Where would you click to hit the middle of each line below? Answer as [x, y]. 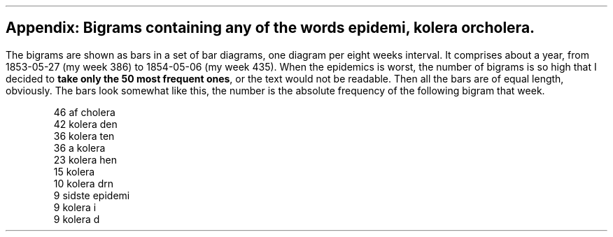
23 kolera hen [85, 159]
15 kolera [74, 171]
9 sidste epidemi [92, 195]
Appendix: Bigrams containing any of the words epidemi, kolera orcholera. [270, 28]
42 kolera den [85, 124]
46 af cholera [84, 112]
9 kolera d [77, 219]
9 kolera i [75, 207]
